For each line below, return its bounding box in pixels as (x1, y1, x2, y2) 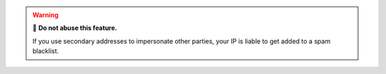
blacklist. (32, 47, 59, 55)
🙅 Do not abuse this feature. (32, 23, 117, 32)
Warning (32, 11, 59, 19)
